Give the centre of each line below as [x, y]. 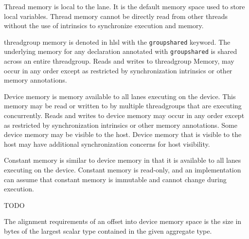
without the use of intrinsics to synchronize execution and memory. [104, 26]
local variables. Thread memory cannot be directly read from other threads [116, 16]
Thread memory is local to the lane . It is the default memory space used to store [124, 6]
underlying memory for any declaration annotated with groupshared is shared [121, 51]
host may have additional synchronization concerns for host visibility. [107, 144]
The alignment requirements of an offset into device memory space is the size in [123, 221]
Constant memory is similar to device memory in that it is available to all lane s [123, 160]
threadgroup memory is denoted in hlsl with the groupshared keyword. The [117, 42]
